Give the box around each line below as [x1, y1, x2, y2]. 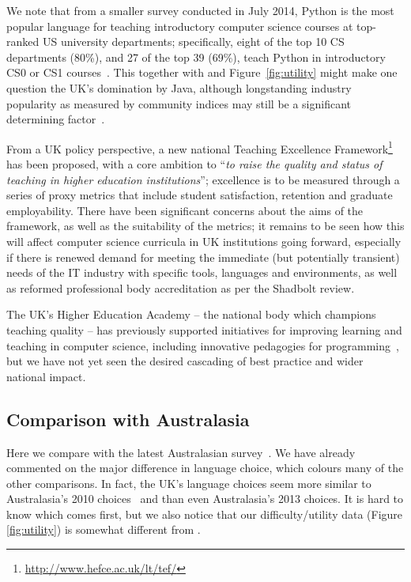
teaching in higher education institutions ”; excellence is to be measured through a [6, 171, 400, 187]
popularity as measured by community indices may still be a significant [6, 95, 352, 111]
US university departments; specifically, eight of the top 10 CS [42, 33, 345, 50]
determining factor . [6, 111, 105, 127]
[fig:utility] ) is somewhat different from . [6, 521, 201, 538]
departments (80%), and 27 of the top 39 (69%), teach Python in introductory [6, 48, 386, 65]
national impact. [6, 368, 86, 384]
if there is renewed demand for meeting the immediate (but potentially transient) [6, 248, 400, 265]
